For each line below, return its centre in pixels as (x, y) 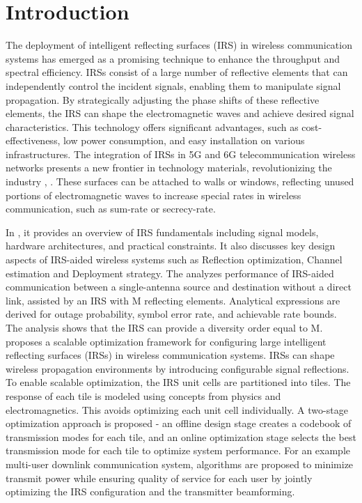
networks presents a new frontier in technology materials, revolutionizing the (169, 168)
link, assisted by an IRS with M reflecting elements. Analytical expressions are (173, 300)
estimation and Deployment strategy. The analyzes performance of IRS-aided (170, 273)
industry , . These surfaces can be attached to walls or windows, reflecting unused (180, 181)
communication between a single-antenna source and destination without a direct (179, 287)
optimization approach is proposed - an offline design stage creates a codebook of (179, 423)
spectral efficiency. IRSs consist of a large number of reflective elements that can (177, 72)
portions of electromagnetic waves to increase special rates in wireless (154, 195)
